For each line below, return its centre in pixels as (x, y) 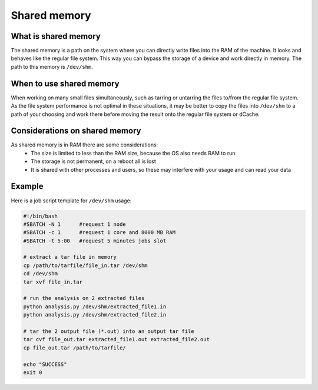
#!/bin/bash (41, 216)
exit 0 (33, 372)
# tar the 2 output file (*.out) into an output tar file (109, 331)
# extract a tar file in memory (70, 257)
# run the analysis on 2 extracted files (84, 298)
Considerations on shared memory (76, 131)
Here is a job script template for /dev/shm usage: (71, 201)
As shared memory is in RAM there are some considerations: (85, 145)
